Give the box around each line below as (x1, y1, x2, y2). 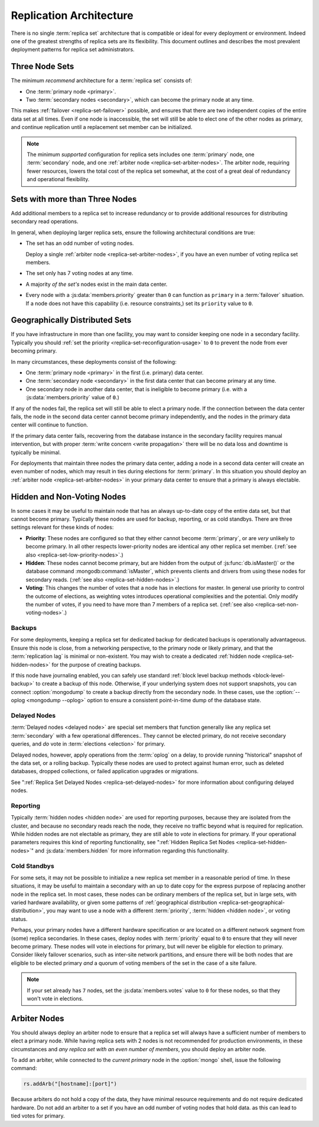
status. (11, 915, 28, 922)
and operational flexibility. (27, 176, 90, 183)
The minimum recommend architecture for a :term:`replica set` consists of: (11, 77, 192, 84)
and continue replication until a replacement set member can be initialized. (11, 124, 193, 131)
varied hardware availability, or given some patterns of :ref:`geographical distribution (11, 899, 217, 906)
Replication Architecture (11, 9, 134, 22)
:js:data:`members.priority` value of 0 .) (25, 394, 119, 401)
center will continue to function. (11, 421, 89, 428)
